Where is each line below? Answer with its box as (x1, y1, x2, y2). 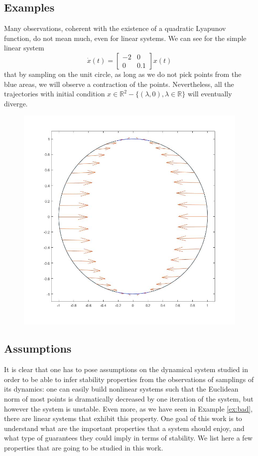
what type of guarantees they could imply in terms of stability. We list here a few (4, 433, 253, 443)
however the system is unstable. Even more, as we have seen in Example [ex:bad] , (4, 403, 253, 414)
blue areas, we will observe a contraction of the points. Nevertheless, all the (4, 78, 234, 89)
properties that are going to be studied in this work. (4, 443, 163, 453)
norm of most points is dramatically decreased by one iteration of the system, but (4, 394, 254, 404)
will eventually (187, 88, 232, 99)
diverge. (4, 98, 28, 108)
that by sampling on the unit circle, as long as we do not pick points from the (4, 68, 242, 79)
